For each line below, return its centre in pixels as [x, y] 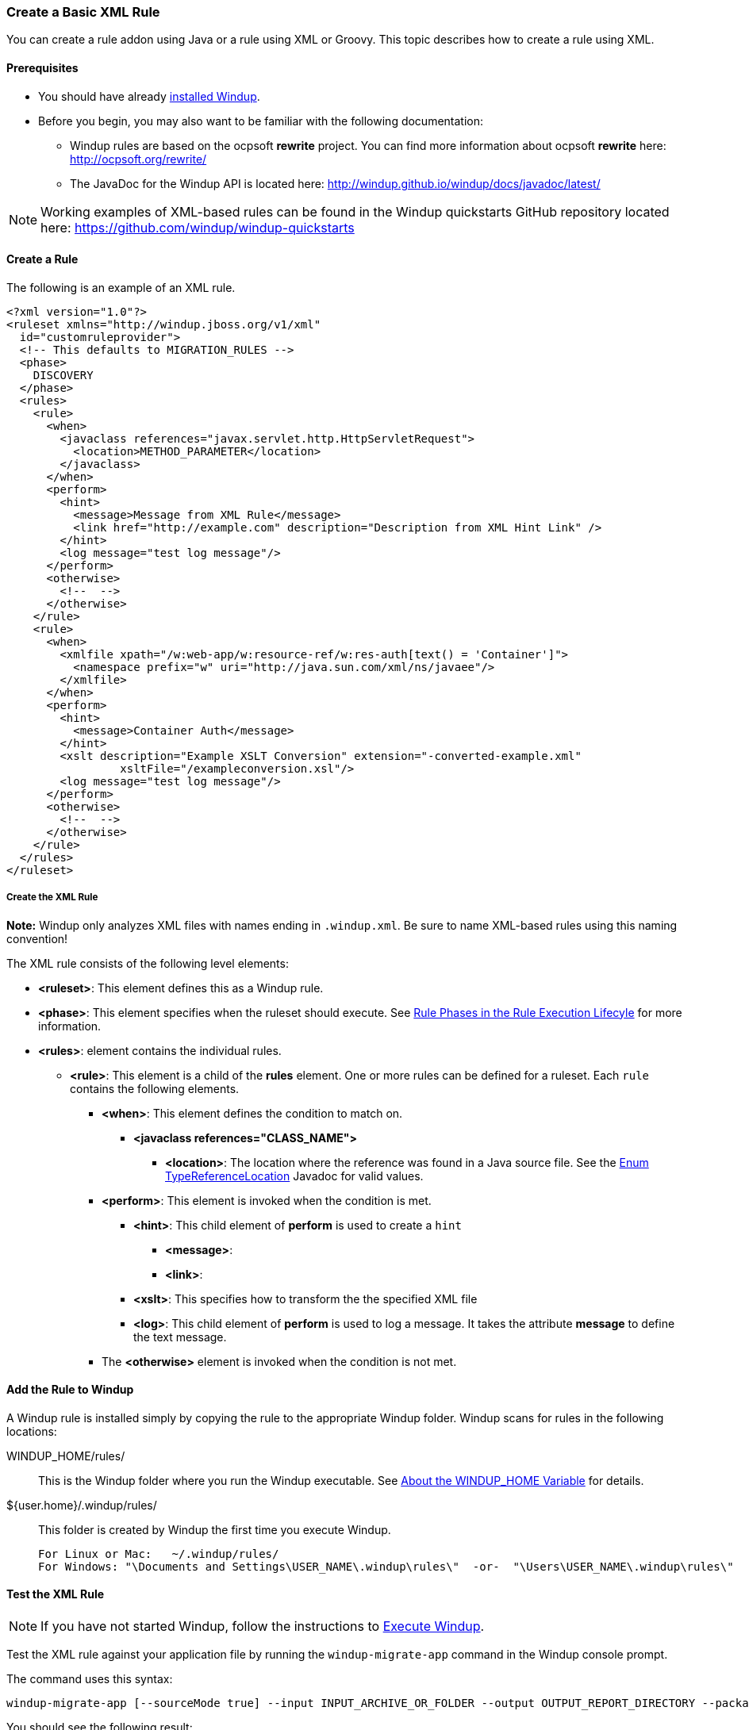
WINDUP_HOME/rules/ [66, 1456]
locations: [32, 1431]
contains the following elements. [155, 1088]
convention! [37, 938]
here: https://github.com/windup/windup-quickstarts [198, 227]
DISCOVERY [63, 375]
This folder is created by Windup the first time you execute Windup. [215, 1529]
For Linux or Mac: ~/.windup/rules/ [159, 1554]
